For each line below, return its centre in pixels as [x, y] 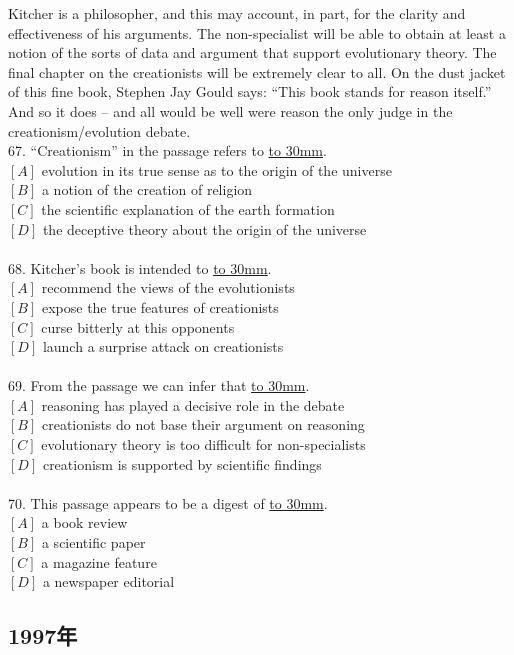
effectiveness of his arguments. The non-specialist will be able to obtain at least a [257, 32]
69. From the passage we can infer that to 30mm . [159, 385]
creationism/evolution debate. [99, 130]
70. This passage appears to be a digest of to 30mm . [168, 502]
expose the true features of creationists [160, 306]
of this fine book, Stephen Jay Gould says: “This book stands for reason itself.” [250, 91]
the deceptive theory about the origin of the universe [204, 228]
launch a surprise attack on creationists [163, 346]
